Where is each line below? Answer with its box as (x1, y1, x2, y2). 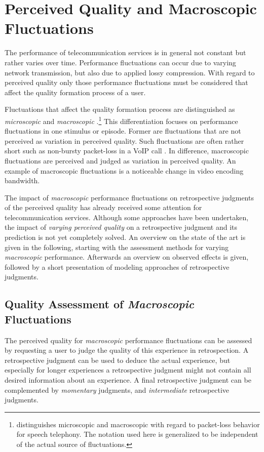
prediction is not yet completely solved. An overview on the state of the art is (5, 232, 246, 242)
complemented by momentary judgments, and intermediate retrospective (5, 384, 230, 395)
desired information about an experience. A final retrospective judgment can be (5, 375, 251, 385)
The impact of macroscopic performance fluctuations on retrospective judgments (5, 192, 254, 202)
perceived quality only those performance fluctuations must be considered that (5, 77, 248, 88)
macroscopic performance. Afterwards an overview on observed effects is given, (5, 252, 249, 262)
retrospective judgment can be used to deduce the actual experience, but (5, 354, 231, 365)
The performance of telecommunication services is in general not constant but (5, 47, 246, 58)
